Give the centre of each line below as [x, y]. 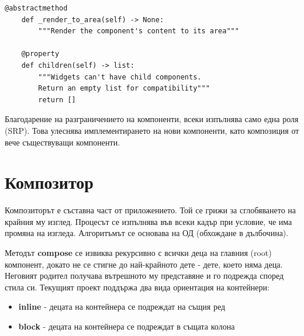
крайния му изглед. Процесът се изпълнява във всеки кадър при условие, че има [148, 221]
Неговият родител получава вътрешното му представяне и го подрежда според [144, 276]
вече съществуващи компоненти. [63, 142]
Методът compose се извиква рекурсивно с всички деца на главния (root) [138, 253]
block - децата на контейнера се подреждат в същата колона [127, 326]
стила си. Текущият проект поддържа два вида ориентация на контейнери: [137, 287]
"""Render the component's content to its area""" [139, 31]
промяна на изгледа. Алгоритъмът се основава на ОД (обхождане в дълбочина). [147, 233]
